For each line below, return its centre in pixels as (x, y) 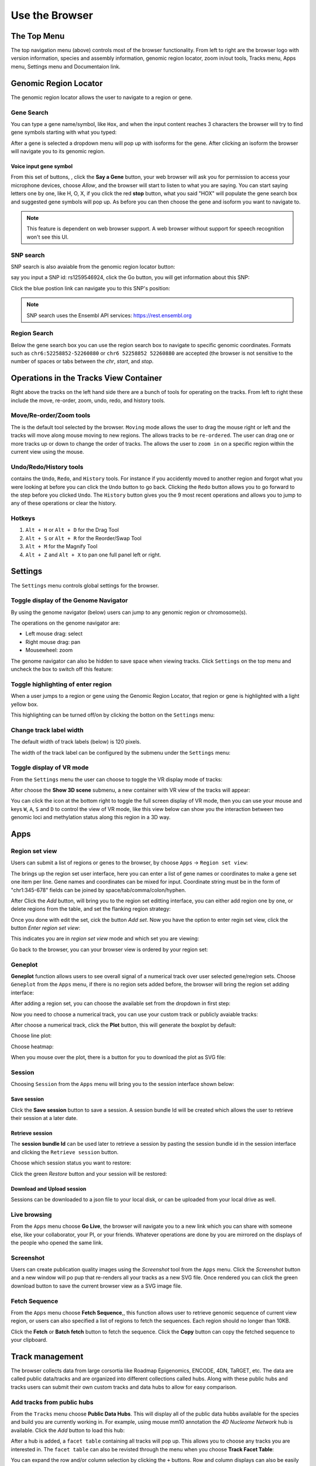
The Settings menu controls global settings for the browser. (85, 585)
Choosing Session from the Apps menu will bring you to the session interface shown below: (123, 1084)
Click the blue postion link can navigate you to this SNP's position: (90, 288)
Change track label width (47, 730)
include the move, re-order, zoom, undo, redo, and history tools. (88, 400)
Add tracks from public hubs (52, 1402)
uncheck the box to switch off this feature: (62, 669)
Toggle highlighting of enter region (61, 684)
